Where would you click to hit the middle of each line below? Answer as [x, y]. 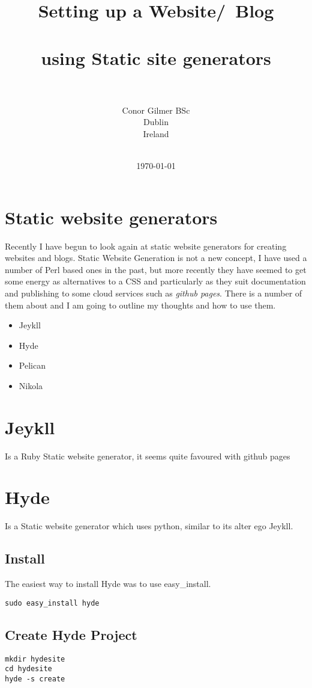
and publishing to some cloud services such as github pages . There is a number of [154, 293]
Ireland [156, 133]
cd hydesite [28, 669]
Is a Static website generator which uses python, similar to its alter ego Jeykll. [149, 526]
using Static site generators [156, 57]
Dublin [156, 122]
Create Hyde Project [71, 634]
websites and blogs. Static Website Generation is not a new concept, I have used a [156, 258]
